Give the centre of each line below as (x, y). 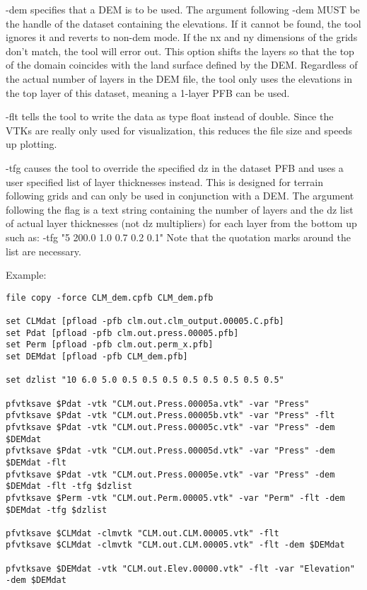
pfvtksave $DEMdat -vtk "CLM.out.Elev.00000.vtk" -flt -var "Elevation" (180, 568)
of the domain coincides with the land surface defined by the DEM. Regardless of (182, 65)
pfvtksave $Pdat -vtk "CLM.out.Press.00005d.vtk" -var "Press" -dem (170, 451)
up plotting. (31, 144)
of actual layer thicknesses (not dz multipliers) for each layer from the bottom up (181, 223)
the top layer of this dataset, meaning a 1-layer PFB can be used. (148, 92)
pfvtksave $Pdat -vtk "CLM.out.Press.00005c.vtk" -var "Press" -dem (170, 427)
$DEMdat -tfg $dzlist (57, 510)
